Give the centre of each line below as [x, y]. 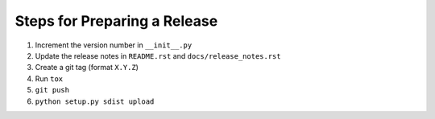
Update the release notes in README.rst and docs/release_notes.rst [158, 55]
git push [52, 90]
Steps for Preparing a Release [116, 21]
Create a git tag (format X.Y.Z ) [87, 68]
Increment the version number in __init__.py [114, 45]
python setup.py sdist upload [95, 101]
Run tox [49, 78]
